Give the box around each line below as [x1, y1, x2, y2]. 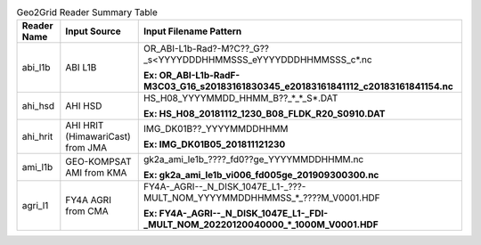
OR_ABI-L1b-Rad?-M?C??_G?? [143, 43, 270, 55]
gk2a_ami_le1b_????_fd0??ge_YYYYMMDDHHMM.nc [143, 153, 364, 166]
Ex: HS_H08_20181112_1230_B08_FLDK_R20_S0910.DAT [143, 108, 386, 120]
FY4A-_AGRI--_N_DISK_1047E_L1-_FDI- [159, 208, 329, 220]
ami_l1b [21, 161, 53, 174]
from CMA [65, 205, 109, 217]
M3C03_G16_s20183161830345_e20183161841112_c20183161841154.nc [143, 80, 453, 93]
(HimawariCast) [65, 130, 131, 143]
